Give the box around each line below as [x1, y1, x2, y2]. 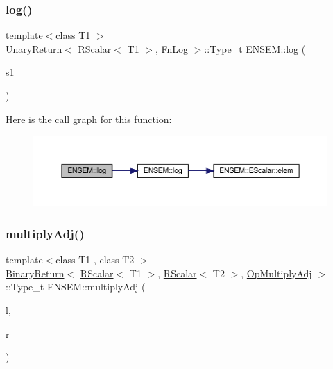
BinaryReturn [6, 265, 65, 280]
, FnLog [155, 41, 189, 56]
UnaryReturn [6, 41, 62, 56]
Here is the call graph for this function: [6, 111, 172, 126]
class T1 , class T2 [55, 252, 135, 267]
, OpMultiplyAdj [241, 265, 312, 280]
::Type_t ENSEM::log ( [204, 41, 306, 56]
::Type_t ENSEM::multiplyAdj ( [6, 279, 146, 294]
